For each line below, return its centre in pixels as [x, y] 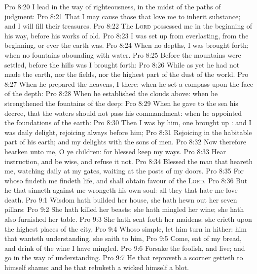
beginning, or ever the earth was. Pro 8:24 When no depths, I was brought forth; [127, 45]
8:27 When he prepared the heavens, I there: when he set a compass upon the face [129, 84]
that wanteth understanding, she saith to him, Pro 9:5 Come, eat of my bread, [123, 238]
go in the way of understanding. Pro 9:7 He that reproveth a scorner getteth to [124, 257]
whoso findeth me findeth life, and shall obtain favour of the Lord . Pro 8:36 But [126, 180]
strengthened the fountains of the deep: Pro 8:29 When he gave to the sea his [121, 103]
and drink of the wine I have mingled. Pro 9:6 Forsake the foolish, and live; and [125, 248]
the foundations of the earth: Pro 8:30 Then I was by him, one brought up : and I [128, 122]
